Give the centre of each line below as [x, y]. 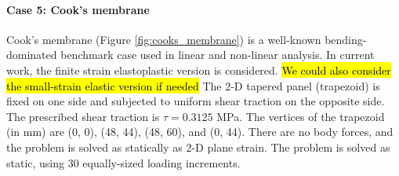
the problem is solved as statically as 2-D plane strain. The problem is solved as [198, 147]
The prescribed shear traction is [83, 116]
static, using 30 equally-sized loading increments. [123, 162]
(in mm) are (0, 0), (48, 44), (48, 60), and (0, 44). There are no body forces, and [200, 132]
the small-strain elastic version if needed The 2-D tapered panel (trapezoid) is [193, 85]
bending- [346, 39]
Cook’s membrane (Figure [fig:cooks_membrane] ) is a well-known [164, 39]
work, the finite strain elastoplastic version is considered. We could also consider [199, 70]
